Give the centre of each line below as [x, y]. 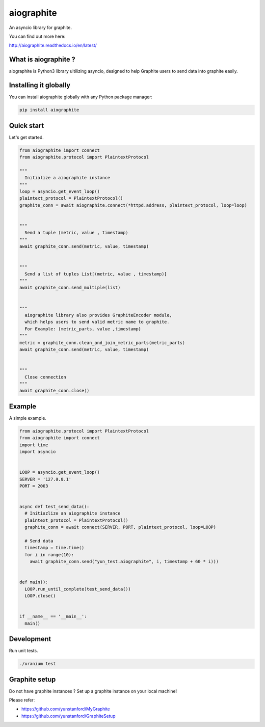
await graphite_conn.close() [54, 391]
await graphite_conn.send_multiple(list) [70, 288]
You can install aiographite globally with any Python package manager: [81, 97]
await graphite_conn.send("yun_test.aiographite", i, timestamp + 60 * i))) [124, 562]
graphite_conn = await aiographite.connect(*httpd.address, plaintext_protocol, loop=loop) [133, 205]
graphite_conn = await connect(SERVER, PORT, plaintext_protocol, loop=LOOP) [120, 527]
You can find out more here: [37, 36]
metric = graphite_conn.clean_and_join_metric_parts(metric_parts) [102, 343]
